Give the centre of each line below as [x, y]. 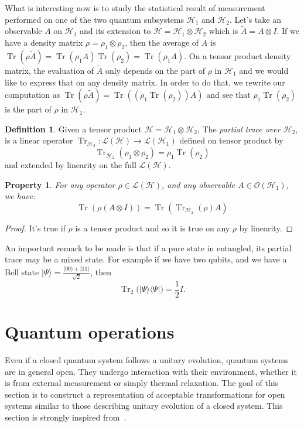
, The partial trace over [239, 129]
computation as [33, 95]
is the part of [28, 109]
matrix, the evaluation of [49, 71]
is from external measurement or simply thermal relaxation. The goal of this [142, 383]
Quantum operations [90, 332]
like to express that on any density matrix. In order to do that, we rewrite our [145, 82]
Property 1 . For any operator [60, 184]
